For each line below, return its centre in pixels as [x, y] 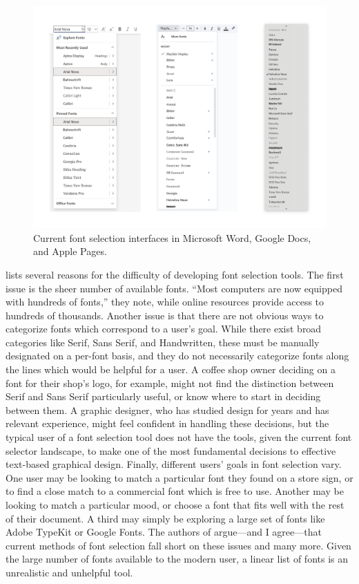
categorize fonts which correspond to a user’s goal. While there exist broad [164, 329]
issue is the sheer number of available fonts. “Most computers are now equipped [174, 288]
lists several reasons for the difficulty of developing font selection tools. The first [175, 274]
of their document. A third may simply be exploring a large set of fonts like [165, 518]
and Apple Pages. [70, 251]
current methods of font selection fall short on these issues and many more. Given [178, 545]
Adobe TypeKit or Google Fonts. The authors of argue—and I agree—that [164, 532]
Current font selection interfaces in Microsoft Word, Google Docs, [172, 237]
